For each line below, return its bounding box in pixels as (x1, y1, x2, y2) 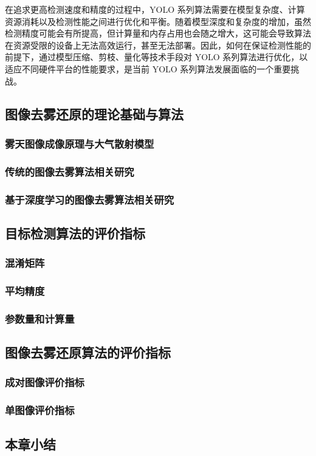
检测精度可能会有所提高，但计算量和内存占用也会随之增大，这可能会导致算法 (5, 27, 311, 40)
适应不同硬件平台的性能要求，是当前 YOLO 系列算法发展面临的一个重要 (5, 62, 291, 75)
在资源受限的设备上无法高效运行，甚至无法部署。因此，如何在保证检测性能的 (5, 38, 311, 51)
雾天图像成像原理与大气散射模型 (5, 136, 154, 151)
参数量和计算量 (5, 311, 75, 326)
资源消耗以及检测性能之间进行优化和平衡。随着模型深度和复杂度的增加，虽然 (5, 15, 311, 27)
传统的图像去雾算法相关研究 (5, 164, 134, 179)
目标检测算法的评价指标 (5, 223, 145, 242)
